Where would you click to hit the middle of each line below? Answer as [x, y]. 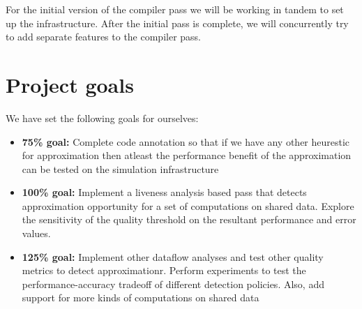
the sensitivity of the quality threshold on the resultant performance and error [189, 219]
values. [36, 233]
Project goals [70, 84]
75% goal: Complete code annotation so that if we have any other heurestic [186, 141]
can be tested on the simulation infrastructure [120, 168]
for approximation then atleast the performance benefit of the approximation [187, 155]
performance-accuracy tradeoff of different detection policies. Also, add [173, 284]
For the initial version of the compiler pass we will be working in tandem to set [175, 9]
